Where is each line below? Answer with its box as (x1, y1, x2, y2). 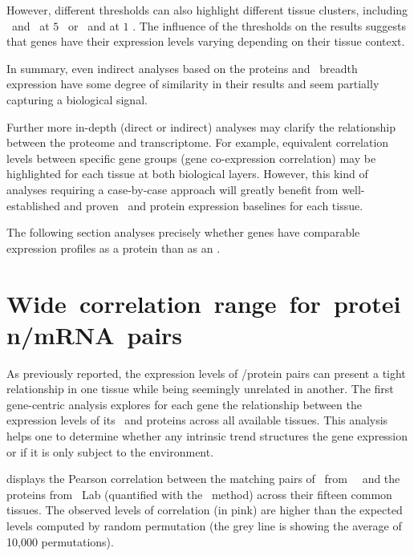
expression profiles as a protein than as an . (6, 239, 221, 256)
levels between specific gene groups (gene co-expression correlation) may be (6, 149, 376, 166)
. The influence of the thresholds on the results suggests (132, 17, 407, 34)
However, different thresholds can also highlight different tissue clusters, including (6, 2, 408, 18)
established (6, 197, 61, 213)
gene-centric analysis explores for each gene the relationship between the (6, 396, 362, 412)
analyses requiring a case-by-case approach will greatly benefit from (6, 181, 339, 197)
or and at (68, 17, 120, 34)
